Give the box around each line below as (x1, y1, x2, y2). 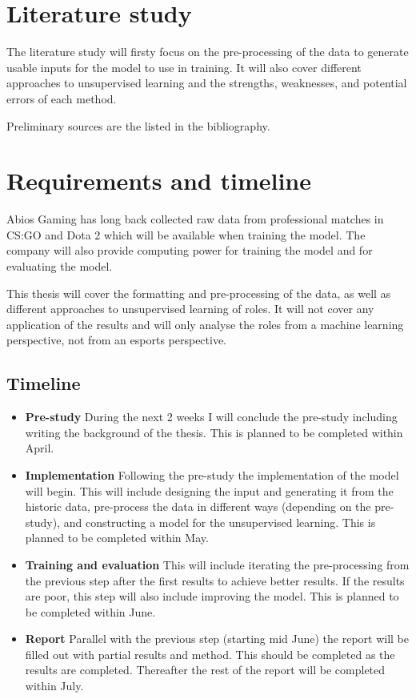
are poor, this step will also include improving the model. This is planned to (25, 588, 399, 605)
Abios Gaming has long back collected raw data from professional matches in (6, 211, 384, 227)
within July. (25, 677, 84, 694)
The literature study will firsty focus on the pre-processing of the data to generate (6, 43, 409, 60)
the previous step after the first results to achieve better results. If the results (25, 572, 405, 589)
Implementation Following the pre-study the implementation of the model (25, 466, 399, 483)
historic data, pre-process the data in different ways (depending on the (25, 498, 371, 515)
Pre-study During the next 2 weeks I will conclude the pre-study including (25, 408, 398, 425)
